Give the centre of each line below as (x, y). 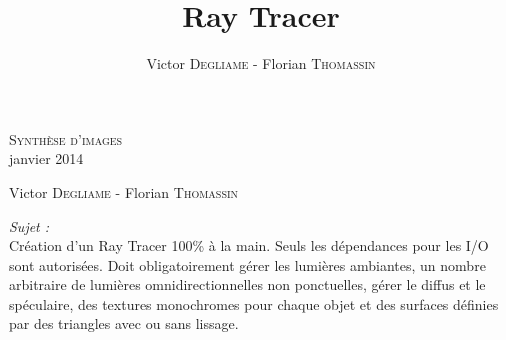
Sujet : (29, 225)
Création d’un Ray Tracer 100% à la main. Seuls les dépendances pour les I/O (249, 245)
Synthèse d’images (66, 138)
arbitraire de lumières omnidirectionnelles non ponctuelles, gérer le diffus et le (247, 284)
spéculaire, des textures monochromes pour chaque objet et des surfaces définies (254, 303)
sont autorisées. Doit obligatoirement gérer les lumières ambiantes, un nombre (247, 264)
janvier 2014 (46, 158)
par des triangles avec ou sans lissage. (124, 323)
